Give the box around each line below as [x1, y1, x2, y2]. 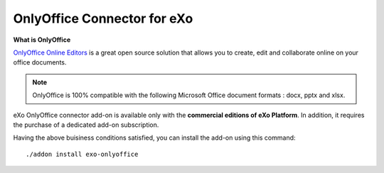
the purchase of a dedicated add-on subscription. [13, 121, 159, 129]
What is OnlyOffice [13, 35, 71, 44]
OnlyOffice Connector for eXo [13, 11, 193, 26]
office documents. [13, 58, 67, 67]
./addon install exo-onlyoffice [26, 150, 139, 158]
